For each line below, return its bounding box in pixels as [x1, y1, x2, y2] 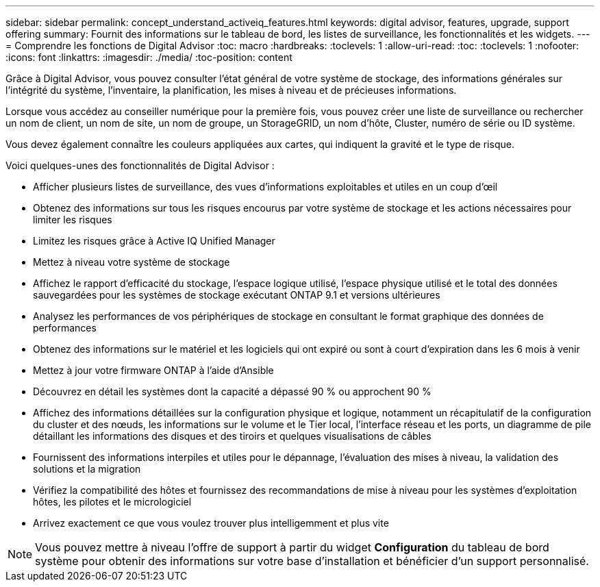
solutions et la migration [33, 463, 141, 475]
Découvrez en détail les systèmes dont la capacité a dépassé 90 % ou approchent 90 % [33, 386, 432, 397]
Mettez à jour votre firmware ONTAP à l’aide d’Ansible [33, 364, 274, 376]
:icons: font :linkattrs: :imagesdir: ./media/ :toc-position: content [5, 51, 292, 63]
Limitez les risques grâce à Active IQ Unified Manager [33, 235, 275, 247]
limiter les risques [33, 214, 112, 225]
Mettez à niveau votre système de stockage [33, 256, 230, 268]
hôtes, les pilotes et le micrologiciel [33, 496, 192, 508]
